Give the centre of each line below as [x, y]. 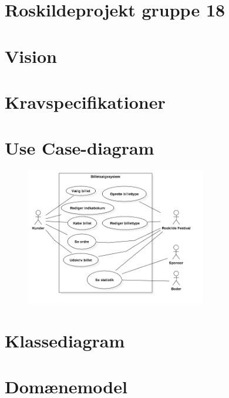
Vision [31, 56]
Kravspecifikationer [85, 101]
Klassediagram [65, 340]
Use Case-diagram [80, 148]
